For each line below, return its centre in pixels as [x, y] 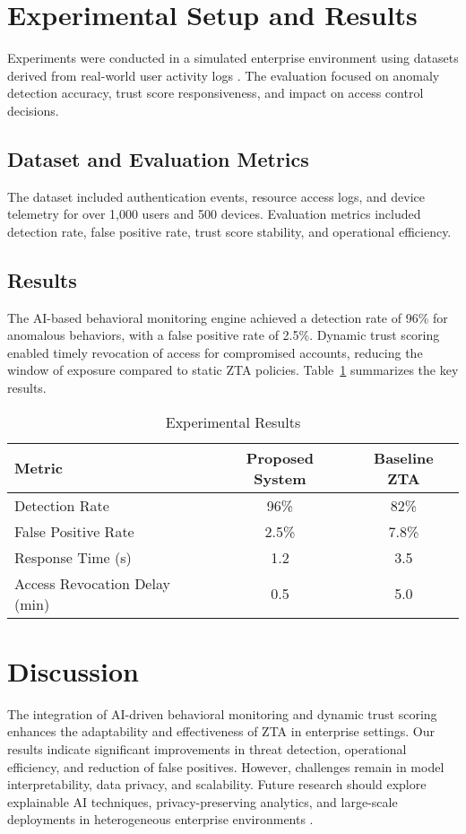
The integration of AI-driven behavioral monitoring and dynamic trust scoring [222, 713]
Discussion [73, 670]
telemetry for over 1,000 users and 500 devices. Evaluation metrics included [214, 214]
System [280, 478]
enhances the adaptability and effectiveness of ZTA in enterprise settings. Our [221, 731]
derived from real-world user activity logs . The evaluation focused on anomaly [224, 75]
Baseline [404, 457]
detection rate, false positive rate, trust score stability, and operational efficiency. [229, 231]
